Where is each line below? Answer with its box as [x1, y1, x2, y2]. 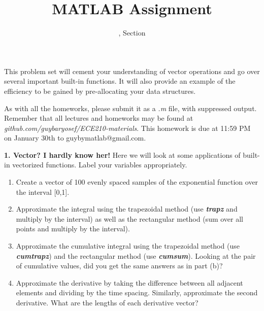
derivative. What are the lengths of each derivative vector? [16, 297, 199, 307]
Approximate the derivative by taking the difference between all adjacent [16, 277, 243, 288]
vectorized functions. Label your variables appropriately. [12, 159, 187, 170]
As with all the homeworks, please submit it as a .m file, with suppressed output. [4, 102, 257, 113]
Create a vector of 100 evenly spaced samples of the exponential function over [16, 177, 258, 187]
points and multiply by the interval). [16, 223, 130, 234]
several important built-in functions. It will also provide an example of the [4, 76, 236, 86]
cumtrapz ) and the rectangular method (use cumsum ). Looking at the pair [16, 250, 256, 261]
